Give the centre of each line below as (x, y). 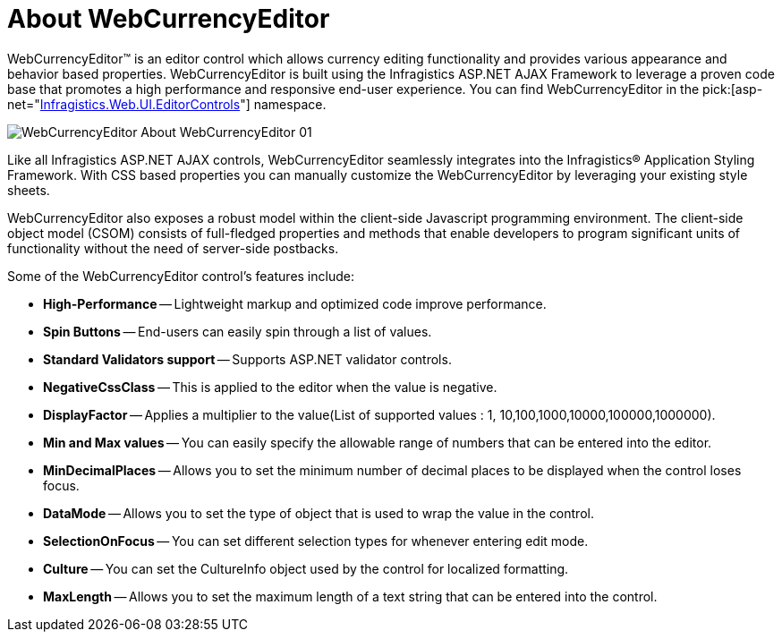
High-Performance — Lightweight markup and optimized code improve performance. (295, 303)
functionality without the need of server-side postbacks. (173, 248)
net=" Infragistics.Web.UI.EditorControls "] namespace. (167, 104)
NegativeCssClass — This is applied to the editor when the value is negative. (270, 387)
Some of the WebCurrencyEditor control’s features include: (181, 276)
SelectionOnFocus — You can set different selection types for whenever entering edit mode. (316, 541)
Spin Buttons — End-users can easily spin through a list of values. (238, 331)
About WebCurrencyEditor (169, 19)
